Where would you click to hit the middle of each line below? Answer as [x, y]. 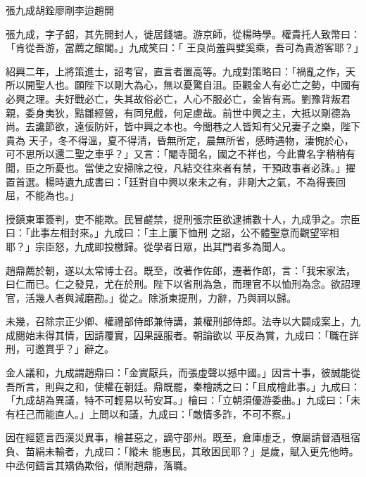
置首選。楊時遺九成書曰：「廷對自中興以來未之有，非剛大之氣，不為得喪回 [176, 181]
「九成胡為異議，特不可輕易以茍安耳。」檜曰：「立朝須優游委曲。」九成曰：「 [178, 400]
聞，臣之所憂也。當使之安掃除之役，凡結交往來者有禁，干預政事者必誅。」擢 [181, 167]
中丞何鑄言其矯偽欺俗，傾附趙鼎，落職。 [99, 465]
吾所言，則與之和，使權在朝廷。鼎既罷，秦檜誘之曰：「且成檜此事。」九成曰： [183, 386]
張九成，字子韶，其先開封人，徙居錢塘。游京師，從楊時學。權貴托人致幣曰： [183, 33]
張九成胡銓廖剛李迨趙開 [60, 10]
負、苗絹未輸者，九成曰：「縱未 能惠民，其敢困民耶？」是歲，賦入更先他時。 [182, 451]
